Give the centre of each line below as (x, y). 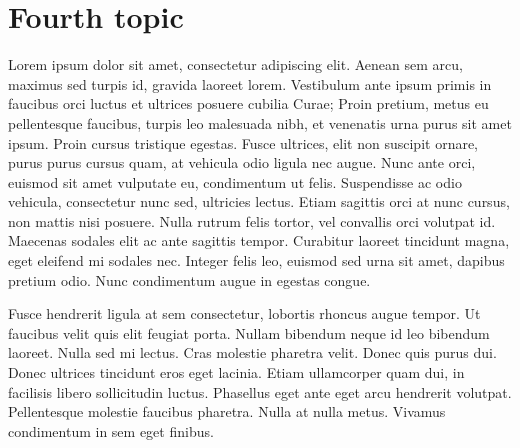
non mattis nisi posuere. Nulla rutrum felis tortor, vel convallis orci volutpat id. (252, 220)
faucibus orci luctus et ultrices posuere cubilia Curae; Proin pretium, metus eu (248, 103)
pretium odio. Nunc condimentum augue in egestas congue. (189, 279)
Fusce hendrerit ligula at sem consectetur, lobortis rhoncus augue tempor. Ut (244, 313)
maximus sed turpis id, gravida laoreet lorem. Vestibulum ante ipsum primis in (250, 83)
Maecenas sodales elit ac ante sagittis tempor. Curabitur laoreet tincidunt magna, (259, 240)
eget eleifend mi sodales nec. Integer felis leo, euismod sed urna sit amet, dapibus (256, 260)
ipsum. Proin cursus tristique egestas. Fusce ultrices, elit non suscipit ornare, (243, 142)
